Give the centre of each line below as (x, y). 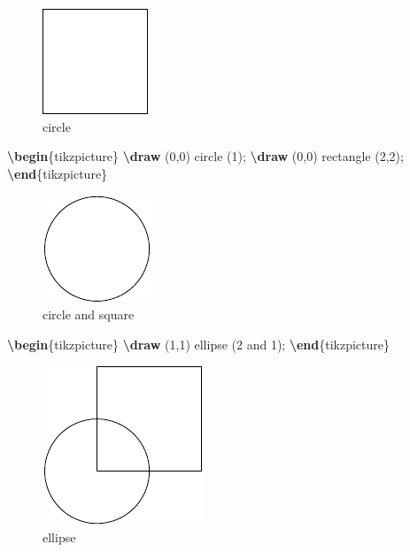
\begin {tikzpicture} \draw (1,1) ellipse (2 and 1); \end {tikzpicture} (199, 344)
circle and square (89, 314)
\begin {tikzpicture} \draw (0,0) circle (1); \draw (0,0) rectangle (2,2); (205, 156)
